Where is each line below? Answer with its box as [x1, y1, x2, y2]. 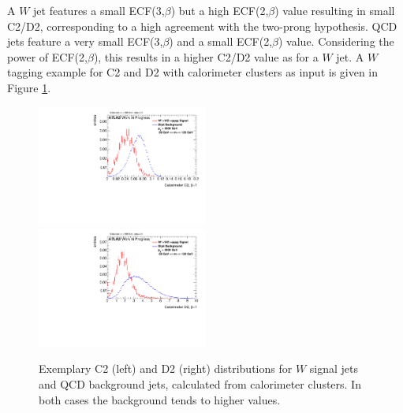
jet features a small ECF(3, [33, 2, 165, 18]
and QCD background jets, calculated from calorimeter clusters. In [39, 376, 361, 392]
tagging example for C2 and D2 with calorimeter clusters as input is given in [7, 64, 379, 80]
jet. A [336, 48, 364, 65]
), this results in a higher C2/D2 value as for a [93, 48, 319, 65]
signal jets [309, 360, 358, 377]
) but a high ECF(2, [170, 2, 269, 18]
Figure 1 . [7, 79, 51, 95]
